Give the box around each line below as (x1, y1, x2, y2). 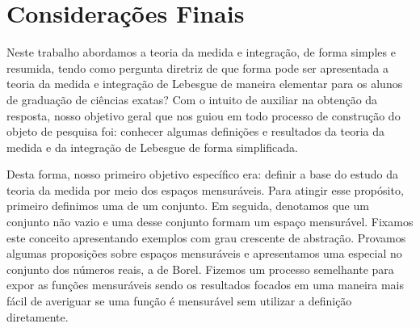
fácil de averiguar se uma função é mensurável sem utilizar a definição (6, 292, 352, 309)
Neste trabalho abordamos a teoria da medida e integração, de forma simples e (6, 44, 396, 61)
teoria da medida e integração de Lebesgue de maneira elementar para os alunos (6, 75, 403, 92)
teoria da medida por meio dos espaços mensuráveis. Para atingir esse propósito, (6, 181, 404, 198)
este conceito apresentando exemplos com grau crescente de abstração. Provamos (6, 229, 406, 246)
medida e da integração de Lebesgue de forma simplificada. (6, 138, 298, 155)
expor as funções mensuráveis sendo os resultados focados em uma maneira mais (6, 276, 405, 293)
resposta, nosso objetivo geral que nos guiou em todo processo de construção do (6, 107, 401, 124)
